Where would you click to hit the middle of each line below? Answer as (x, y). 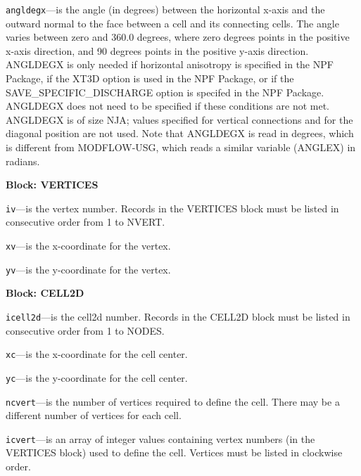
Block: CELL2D (45, 293)
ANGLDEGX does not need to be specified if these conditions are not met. (167, 106)
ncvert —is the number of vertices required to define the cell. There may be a (173, 401)
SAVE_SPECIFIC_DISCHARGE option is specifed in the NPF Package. (165, 92)
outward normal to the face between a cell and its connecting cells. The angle (172, 23)
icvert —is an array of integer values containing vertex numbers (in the (160, 438)
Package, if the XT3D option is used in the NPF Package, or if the (150, 78)
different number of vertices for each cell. (94, 415)
